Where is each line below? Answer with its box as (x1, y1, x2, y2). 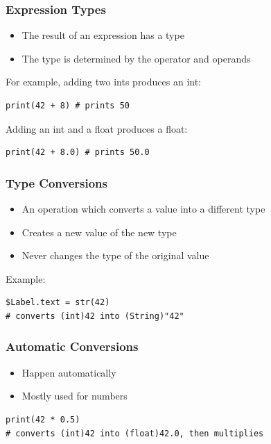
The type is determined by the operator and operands (21, 51, 251, 65)
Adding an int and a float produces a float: (6, 121, 188, 135)
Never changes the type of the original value (21, 248, 209, 263)
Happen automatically (21, 365, 116, 379)
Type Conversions (6, 174, 108, 191)
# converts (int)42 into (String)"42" (6, 311, 184, 321)
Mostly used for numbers (21, 388, 128, 403)
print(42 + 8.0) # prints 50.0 (6, 147, 150, 158)
